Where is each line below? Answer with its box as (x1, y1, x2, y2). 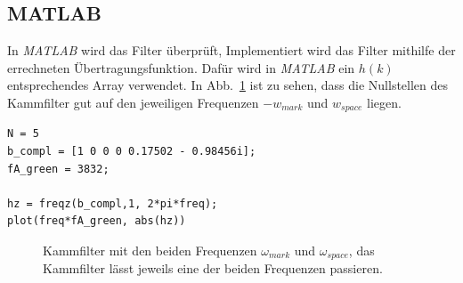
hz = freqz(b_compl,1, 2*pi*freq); (7, 197, 218, 210)
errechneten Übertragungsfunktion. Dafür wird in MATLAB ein (7, 58, 355, 77)
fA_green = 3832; (7, 162, 110, 175)
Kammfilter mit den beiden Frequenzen (43, 241, 257, 259)
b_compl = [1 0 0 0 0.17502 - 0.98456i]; (7, 145, 256, 158)
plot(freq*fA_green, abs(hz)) (7, 214, 186, 228)
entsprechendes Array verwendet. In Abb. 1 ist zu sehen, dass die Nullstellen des (7, 76, 449, 94)
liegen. (367, 93, 402, 111)
